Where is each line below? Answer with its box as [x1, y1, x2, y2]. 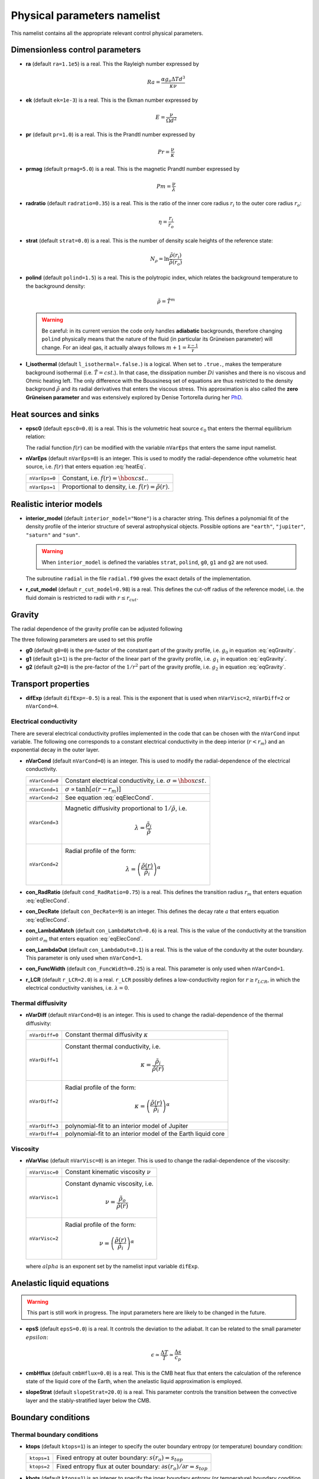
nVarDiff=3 [29, 1123, 59, 1129]
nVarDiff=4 [29, 1131, 59, 1137]
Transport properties [11, 679, 90, 689]
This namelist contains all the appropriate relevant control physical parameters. [11, 30, 204, 37]
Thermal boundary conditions [11, 1430, 99, 1439]
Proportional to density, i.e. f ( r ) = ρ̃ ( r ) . [62, 483, 170, 491]
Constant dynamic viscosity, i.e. [65, 1179, 154, 1187]
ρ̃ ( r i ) [169, 252, 182, 260]
